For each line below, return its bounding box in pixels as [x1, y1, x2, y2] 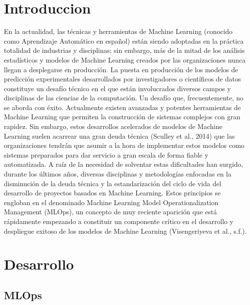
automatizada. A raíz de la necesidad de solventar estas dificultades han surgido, [4, 159, 243, 169]
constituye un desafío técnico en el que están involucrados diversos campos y [4, 83, 231, 93]
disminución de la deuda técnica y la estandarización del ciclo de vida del [4, 178, 221, 188]
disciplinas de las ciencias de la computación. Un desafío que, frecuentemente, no [4, 93, 244, 103]
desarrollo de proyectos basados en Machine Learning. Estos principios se [4, 188, 221, 198]
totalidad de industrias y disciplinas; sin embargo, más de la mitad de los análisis [4, 45, 245, 55]
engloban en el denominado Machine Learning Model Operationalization [4, 197, 219, 207]
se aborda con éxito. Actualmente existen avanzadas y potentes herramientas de [4, 102, 241, 112]
